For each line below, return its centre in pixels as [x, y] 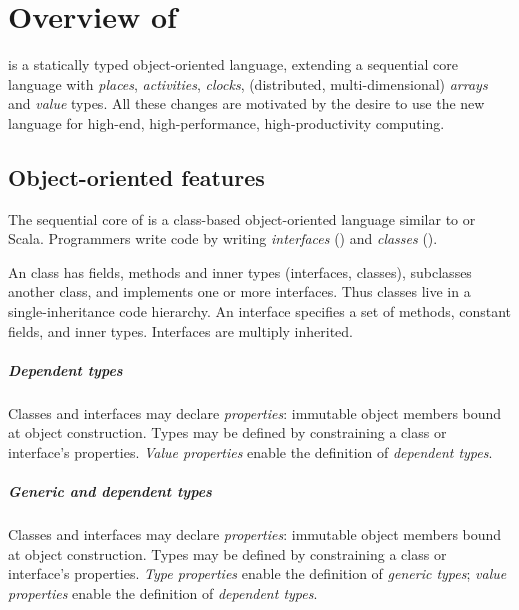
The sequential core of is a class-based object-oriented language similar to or [242, 218]
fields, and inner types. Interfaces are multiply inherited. [180, 330]
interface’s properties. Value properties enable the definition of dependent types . [250, 452]
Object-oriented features [136, 176]
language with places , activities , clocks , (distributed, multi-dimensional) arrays [248, 83]
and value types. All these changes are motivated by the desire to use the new [246, 103]
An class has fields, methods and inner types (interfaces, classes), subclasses [240, 271]
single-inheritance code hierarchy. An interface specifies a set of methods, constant [260, 311]
